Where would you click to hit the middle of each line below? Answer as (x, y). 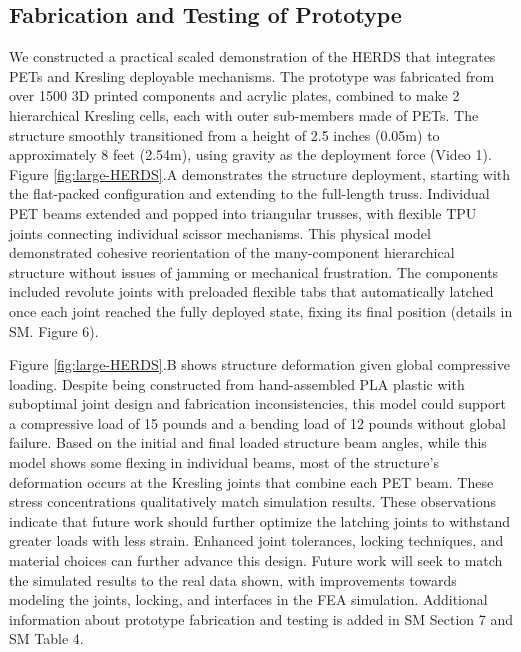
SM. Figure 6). (54, 330)
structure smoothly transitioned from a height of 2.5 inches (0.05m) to (224, 134)
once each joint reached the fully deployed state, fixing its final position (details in (261, 310)
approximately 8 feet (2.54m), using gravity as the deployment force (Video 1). (250, 154)
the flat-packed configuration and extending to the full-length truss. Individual (249, 193)
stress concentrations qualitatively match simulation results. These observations (253, 501)
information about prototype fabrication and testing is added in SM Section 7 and (261, 618)
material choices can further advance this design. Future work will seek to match (256, 560)
